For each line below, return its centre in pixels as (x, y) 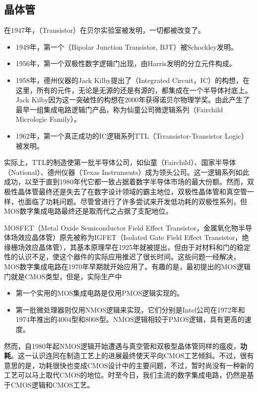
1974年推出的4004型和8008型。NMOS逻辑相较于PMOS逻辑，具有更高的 (130, 319)
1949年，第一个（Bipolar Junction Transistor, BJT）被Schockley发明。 (127, 46)
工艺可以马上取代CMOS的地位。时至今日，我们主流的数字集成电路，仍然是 (126, 375)
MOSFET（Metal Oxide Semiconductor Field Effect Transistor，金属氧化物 (121, 227)
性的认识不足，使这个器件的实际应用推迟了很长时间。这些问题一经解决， (122, 257)
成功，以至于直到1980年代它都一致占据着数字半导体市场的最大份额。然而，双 (129, 182)
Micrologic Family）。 (48, 119)
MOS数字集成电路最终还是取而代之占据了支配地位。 (88, 211)
